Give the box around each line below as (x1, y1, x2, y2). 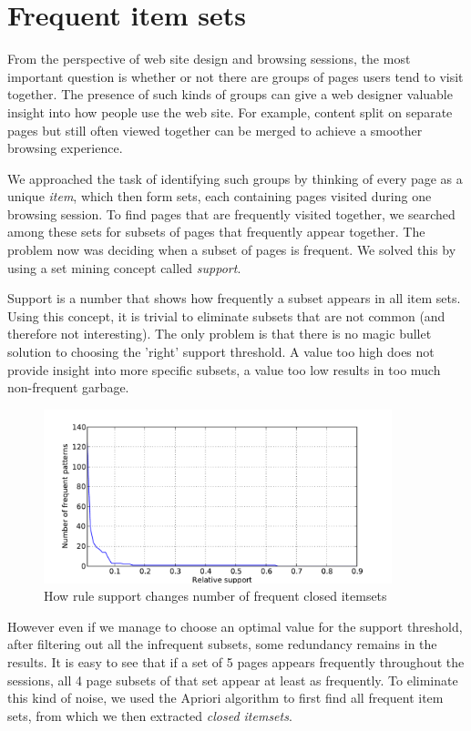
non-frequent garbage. (7, 378, 129, 397)
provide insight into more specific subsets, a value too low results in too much (7, 360, 441, 379)
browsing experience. (7, 138, 123, 157)
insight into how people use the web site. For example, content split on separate (7, 102, 453, 121)
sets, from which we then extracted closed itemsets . (7, 706, 292, 725)
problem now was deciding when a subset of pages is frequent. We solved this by (7, 240, 456, 259)
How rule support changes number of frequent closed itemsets (44, 586, 387, 605)
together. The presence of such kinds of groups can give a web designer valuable (7, 85, 453, 104)
